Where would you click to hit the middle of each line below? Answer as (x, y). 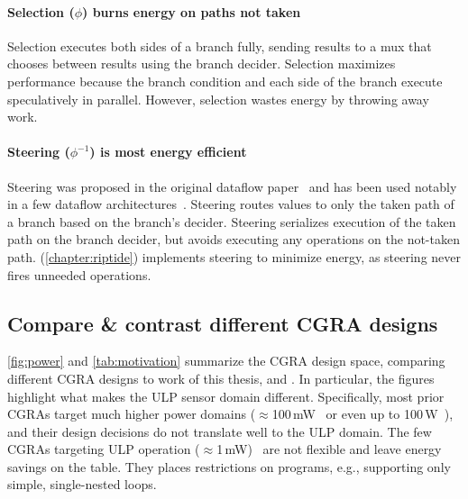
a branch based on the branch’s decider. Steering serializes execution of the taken (232, 221)
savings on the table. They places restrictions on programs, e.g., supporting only (229, 466)
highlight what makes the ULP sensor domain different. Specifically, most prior (226, 396)
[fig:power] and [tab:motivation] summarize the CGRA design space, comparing (226, 361)
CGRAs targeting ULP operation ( (104, 449)
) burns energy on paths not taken (192, 11)
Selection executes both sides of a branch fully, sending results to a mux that (220, 45)
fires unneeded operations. (79, 274)
